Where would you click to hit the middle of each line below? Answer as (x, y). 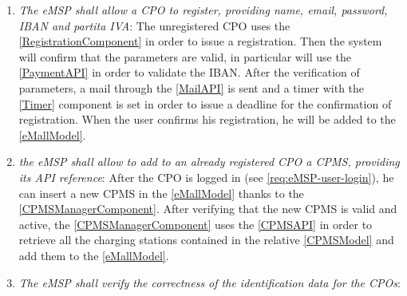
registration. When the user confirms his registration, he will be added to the (207, 119)
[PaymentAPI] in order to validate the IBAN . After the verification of (189, 72)
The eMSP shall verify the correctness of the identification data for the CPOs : (209, 282)
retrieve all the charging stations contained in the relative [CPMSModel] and (206, 240)
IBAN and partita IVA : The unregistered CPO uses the (154, 25)
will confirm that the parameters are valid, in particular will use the (185, 56)
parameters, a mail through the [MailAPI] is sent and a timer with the (192, 87)
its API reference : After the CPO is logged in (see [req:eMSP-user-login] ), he (206, 177)
